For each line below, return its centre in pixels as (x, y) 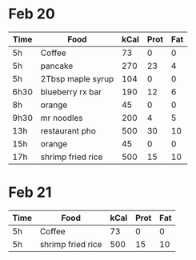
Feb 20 (32, 14)
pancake (57, 66)
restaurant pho (68, 130)
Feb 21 (30, 192)
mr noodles (62, 118)
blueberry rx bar (71, 91)
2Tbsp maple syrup (77, 78)
